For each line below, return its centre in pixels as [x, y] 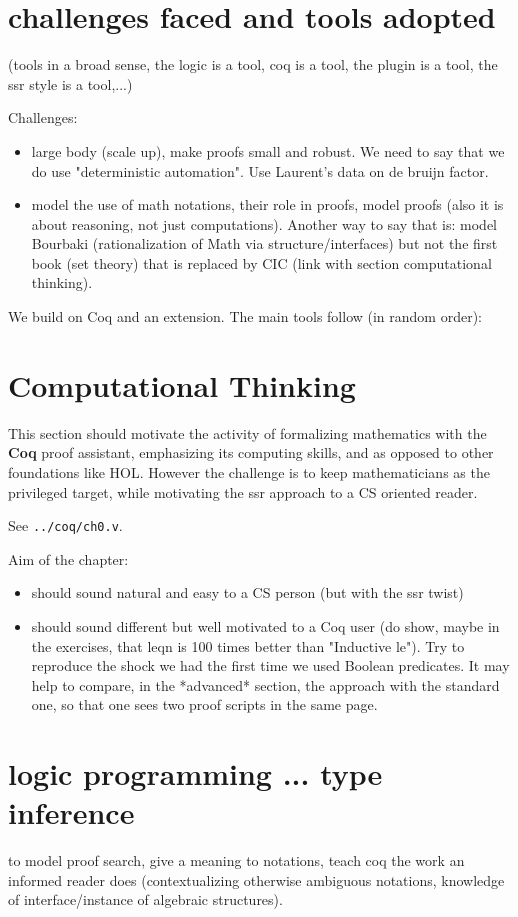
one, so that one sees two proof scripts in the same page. [204, 704]
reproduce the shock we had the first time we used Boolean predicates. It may [270, 665]
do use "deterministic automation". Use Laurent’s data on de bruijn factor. [260, 170]
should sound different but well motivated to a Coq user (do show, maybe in [265, 626]
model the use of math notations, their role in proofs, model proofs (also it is [267, 204]
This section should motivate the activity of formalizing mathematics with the [247, 432]
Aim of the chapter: [68, 558]
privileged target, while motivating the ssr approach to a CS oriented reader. [243, 491]
